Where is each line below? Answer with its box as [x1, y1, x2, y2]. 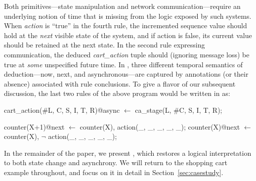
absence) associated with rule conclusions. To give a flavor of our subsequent [4, 78, 236, 89]
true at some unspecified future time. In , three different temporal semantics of [4, 59, 243, 69]
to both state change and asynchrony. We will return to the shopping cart [4, 157, 227, 168]
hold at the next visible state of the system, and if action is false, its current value [4, 30, 252, 40]
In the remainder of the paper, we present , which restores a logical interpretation [4, 147, 252, 158]
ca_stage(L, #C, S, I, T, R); [135, 104, 222, 115]
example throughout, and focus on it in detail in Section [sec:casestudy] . [4, 167, 223, 177]
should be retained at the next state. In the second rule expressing [4, 40, 205, 50]
